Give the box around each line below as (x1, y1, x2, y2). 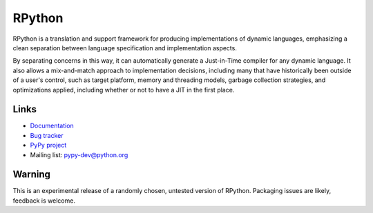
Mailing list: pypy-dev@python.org (30, 150, 128, 159)
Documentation (30, 121, 74, 130)
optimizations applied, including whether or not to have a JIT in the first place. (12, 85, 235, 94)
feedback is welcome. (12, 196, 76, 205)
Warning (12, 169, 51, 181)
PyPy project (30, 141, 67, 150)
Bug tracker (30, 131, 64, 139)
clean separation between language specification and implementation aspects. (12, 43, 238, 52)
